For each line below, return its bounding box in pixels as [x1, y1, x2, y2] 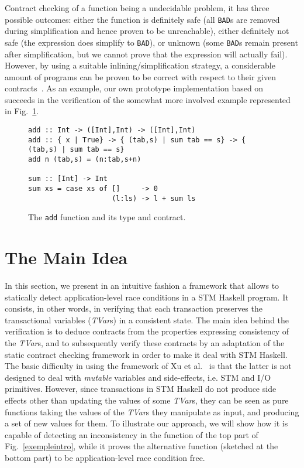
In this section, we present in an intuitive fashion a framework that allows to [5, 279, 279, 292]
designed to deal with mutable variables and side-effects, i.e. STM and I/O [5, 371, 271, 383]
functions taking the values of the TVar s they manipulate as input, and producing [5, 405, 299, 418]
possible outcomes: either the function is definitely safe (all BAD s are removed [5, 13, 280, 25]
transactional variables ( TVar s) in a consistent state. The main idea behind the [5, 313, 289, 326]
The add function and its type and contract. [28, 211, 186, 223]
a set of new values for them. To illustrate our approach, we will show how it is [5, 417, 288, 429]
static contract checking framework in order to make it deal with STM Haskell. [5, 348, 288, 360]
